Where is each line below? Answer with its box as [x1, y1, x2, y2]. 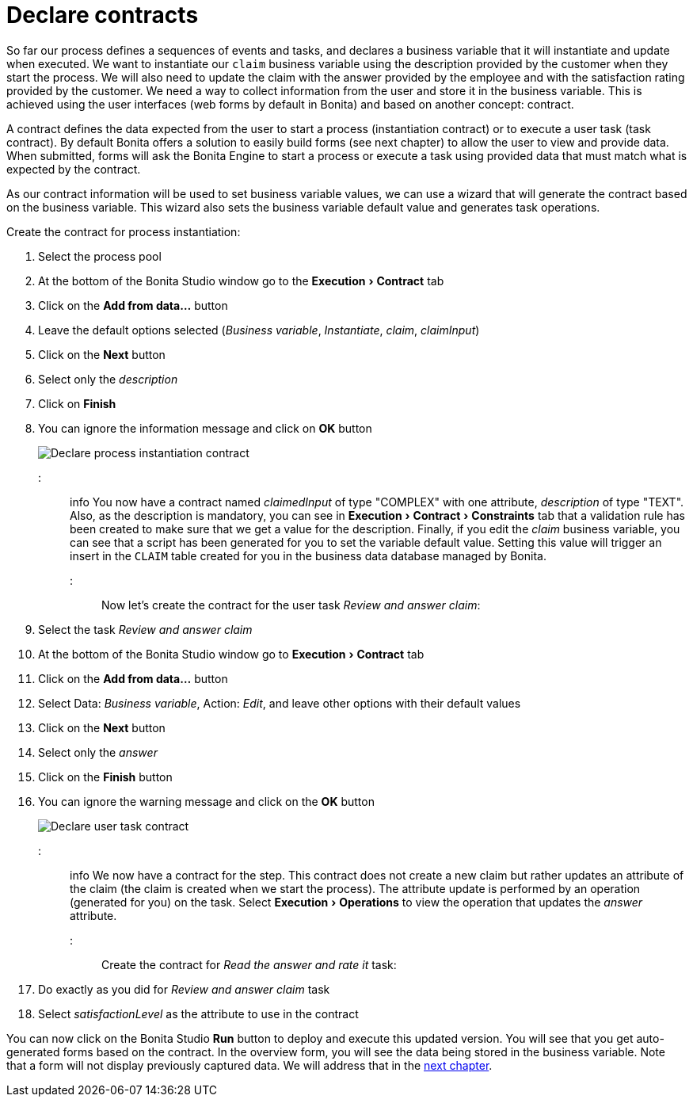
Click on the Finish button [38, 769, 173, 784]
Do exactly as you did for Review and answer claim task [38, 982, 330, 996]
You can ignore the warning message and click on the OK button [38, 794, 375, 808]
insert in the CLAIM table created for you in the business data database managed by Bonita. [70, 548, 546, 563]
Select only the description [38, 372, 178, 386]
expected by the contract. [6, 162, 141, 176]
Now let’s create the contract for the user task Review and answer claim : [101, 597, 481, 612]
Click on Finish [38, 396, 116, 410]
